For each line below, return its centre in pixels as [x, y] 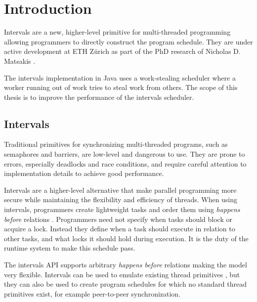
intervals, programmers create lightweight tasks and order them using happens [122, 209]
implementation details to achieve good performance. [84, 173]
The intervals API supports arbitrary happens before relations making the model [126, 265]
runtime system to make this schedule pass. [70, 248]
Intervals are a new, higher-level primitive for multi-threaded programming [117, 32]
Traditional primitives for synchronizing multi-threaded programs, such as [116, 144]
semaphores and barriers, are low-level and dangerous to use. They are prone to [125, 154]
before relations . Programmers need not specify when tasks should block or [118, 219]
